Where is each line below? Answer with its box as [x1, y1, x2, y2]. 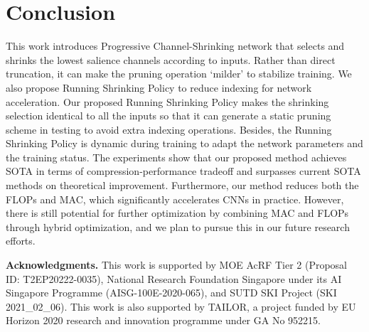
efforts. [6, 233, 36, 248]
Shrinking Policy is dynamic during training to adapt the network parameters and [6, 136, 363, 151]
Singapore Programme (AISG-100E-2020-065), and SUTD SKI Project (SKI [6, 285, 337, 300]
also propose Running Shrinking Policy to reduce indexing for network [6, 80, 312, 95]
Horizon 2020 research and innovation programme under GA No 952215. [6, 313, 321, 328]
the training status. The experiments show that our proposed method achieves [6, 149, 347, 164]
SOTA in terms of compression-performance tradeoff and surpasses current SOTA [6, 164, 361, 178]
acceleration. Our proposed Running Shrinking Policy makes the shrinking [6, 94, 329, 109]
